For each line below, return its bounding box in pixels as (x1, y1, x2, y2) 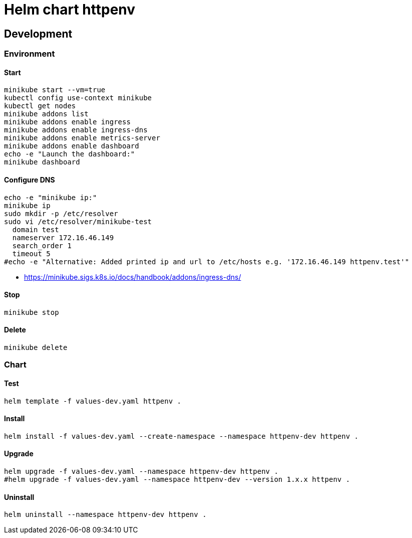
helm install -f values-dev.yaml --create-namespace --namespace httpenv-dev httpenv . (4, 432, 359, 440)
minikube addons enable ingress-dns (4, 126, 148, 134)
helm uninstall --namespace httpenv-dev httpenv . (4, 510, 207, 519)
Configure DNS (4, 175, 55, 184)
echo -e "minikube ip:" (4, 193, 97, 202)
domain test (12, 225, 59, 234)
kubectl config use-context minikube (4, 94, 152, 102)
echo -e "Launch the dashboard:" (4, 150, 135, 158)
